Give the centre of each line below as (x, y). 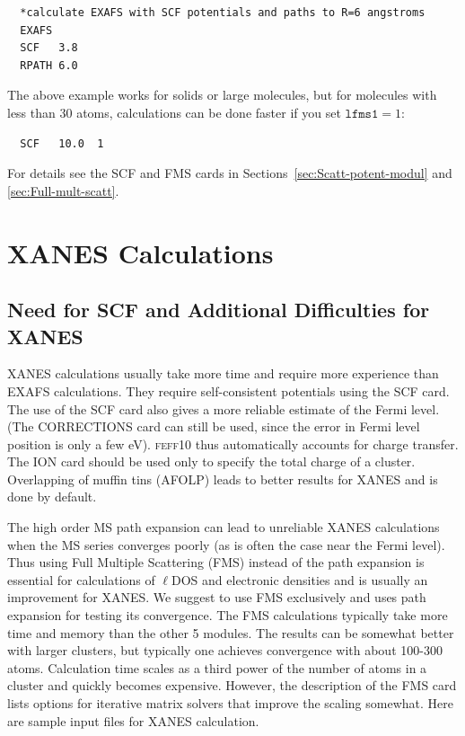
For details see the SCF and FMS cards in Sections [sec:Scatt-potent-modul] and (230, 173)
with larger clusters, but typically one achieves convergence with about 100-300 (225, 650)
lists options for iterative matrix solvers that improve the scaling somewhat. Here (230, 703)
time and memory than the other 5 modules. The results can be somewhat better (231, 632)
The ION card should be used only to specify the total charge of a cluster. (211, 461)
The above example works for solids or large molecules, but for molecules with (222, 95)
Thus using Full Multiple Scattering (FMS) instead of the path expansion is (216, 562)
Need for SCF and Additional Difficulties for (219, 310)
